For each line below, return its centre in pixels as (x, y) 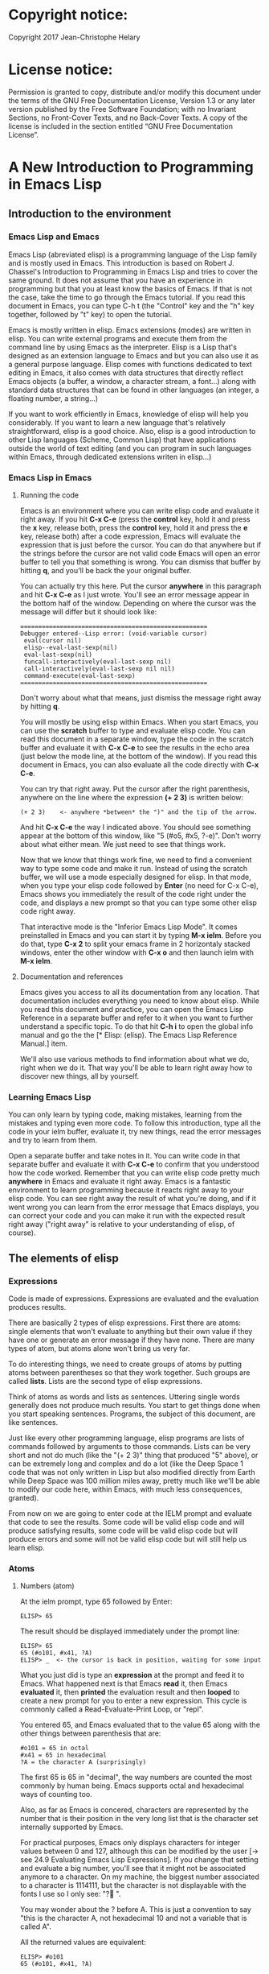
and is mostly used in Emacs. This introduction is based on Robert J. (121, 262)
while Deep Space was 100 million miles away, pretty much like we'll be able (134, 1481)
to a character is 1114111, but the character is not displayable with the (133, 1885)
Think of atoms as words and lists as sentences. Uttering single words (124, 1397)
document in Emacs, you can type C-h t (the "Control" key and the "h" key (131, 306)
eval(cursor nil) (53, 641)
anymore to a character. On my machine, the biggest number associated (139, 1877)
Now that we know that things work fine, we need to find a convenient (136, 860)
